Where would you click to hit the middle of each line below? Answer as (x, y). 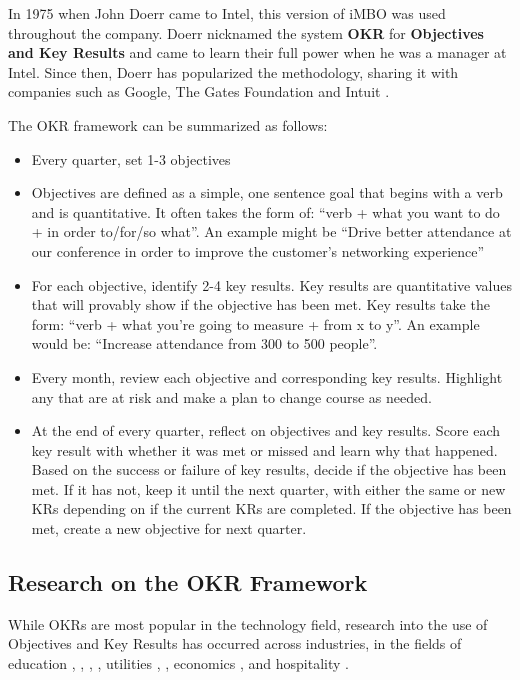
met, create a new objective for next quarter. (169, 528)
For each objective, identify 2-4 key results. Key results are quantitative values (272, 284)
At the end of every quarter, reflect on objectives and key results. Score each (266, 430)
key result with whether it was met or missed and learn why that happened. (264, 449)
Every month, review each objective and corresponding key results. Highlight (267, 376)
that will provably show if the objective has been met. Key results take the (260, 304)
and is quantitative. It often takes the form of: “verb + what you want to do (265, 211)
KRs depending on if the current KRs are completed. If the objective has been (271, 508)
